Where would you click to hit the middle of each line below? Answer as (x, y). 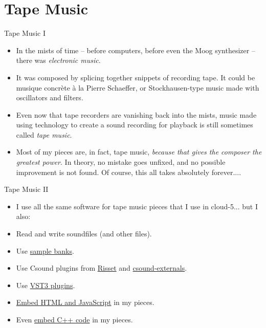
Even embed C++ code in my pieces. (74, 319)
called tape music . (44, 134)
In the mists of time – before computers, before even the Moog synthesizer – (136, 50)
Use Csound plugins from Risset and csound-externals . (102, 268)
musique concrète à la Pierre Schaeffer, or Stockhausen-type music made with (138, 87)
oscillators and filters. (50, 97)
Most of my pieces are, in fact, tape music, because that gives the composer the (139, 152)
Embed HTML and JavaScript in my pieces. (85, 302)
